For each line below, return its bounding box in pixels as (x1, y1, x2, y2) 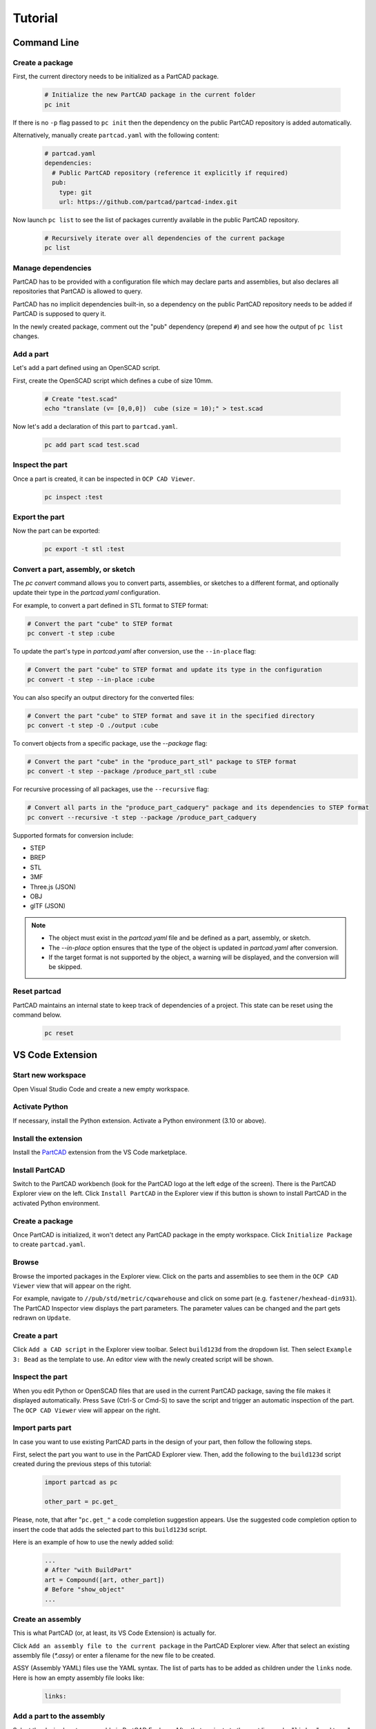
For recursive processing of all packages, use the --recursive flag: (12, 785, 210, 793)
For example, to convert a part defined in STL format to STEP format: (12, 601, 208, 609)
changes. (12, 332, 39, 340)
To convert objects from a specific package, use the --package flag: (12, 739, 208, 747)
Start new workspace (12, 1071, 86, 1080)
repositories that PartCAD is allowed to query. (12, 287, 143, 295)
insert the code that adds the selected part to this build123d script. (12, 1525, 208, 1533)
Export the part (12, 512, 65, 521)
